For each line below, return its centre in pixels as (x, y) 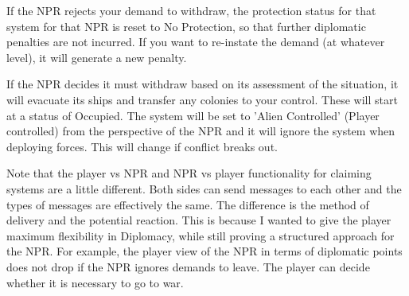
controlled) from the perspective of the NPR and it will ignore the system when (201, 131)
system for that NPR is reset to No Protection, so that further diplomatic (186, 26)
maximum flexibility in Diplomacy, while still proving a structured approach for (201, 235)
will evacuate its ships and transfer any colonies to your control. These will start (202, 99)
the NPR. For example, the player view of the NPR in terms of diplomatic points (204, 251)
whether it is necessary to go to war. (95, 282)
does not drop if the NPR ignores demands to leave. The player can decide (188, 266)
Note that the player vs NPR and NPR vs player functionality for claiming (189, 173)
